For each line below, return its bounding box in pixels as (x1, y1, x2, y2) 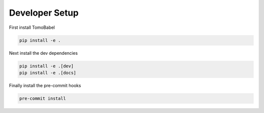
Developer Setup (9, 7, 79, 18)
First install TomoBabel (9, 24, 55, 30)
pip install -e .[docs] (19, 70, 77, 75)
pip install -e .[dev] (19, 63, 74, 68)
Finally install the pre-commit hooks (9, 82, 81, 88)
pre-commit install (19, 95, 66, 101)
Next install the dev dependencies (9, 50, 78, 56)
